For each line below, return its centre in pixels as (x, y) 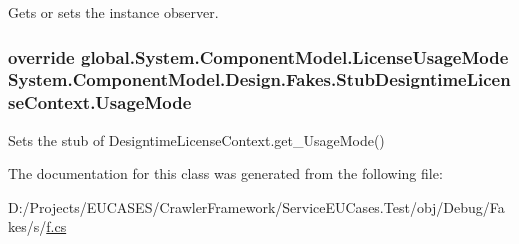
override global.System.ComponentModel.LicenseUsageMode (258, 56)
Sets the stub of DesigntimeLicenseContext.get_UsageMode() (196, 139)
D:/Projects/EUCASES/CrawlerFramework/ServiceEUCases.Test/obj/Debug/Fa (256, 206)
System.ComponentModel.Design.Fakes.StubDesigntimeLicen (259, 79)
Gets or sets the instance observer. (113, 12)
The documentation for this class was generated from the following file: (225, 173)
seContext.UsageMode (100, 102)
